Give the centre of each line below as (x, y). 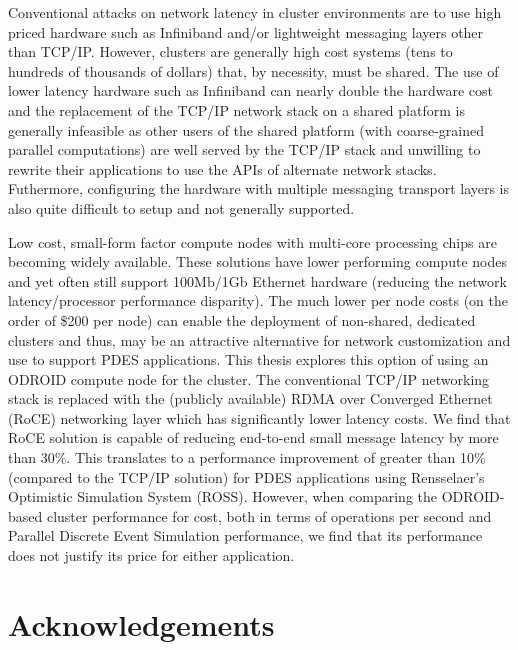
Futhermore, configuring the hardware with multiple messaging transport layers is (259, 188)
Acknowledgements (141, 623)
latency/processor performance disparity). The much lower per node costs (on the (258, 300)
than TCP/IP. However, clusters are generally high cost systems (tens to (230, 51)
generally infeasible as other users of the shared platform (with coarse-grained (246, 129)
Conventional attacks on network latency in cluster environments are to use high (255, 12)
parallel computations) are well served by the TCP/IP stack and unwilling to (244, 149)
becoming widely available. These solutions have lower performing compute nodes (257, 261)
